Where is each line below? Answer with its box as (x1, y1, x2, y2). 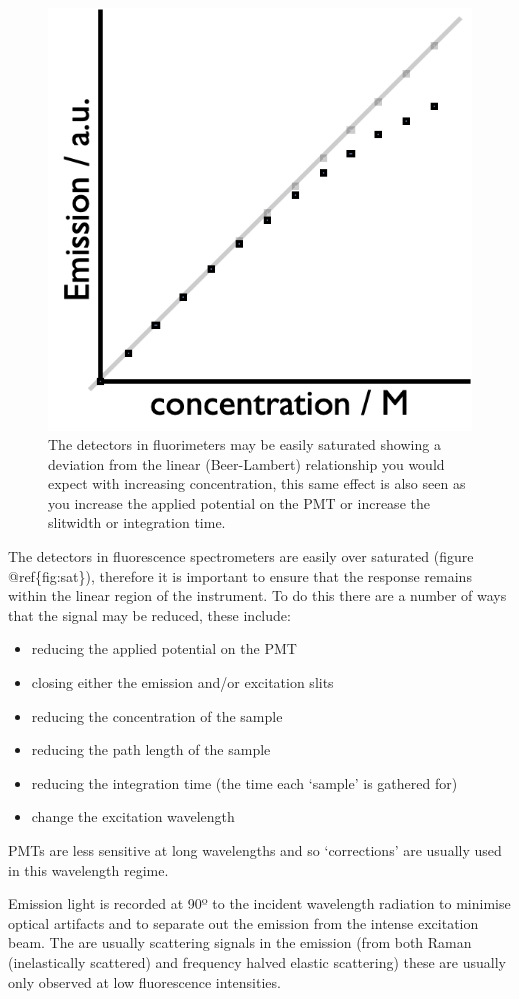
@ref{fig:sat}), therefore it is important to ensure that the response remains (8, 565, 472, 586)
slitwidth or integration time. (48, 512, 226, 533)
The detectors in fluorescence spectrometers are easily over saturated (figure (8, 546, 474, 567)
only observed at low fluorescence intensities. (8, 971, 281, 992)
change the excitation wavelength (31, 806, 235, 827)
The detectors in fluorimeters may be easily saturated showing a (48, 434, 441, 455)
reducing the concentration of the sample (31, 705, 283, 726)
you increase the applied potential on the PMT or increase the (48, 492, 430, 513)
